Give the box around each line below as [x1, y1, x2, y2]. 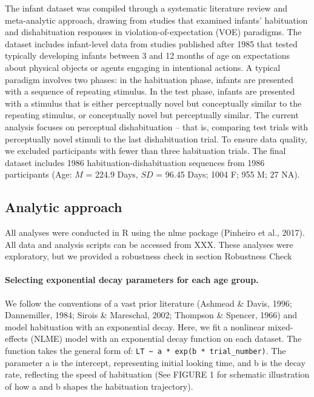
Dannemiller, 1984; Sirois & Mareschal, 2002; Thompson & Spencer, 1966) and [5, 309, 298, 321]
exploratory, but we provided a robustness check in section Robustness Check [5, 250, 292, 262]
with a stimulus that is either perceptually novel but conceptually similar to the [5, 96, 302, 109]
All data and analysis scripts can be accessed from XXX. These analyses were [5, 238, 293, 250]
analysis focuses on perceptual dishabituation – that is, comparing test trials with [5, 120, 309, 133]
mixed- [267, 320, 293, 333]
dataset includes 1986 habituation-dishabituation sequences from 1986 [5, 156, 265, 168]
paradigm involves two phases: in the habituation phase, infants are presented [5, 73, 293, 85]
